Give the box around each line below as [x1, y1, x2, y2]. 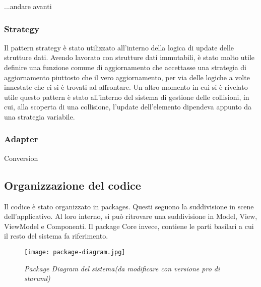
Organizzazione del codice [4, 177, 141, 193]
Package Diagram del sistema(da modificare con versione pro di [24, 263, 220, 273]
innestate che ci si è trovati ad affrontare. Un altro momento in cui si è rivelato [4, 82, 248, 92]
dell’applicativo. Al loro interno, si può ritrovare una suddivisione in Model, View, [4, 211, 257, 221]
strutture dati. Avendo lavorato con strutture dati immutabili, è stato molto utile [4, 52, 255, 63]
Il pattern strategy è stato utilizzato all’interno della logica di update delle [4, 42, 234, 52]
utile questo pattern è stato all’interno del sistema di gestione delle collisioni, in [4, 91, 249, 102]
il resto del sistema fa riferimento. [4, 231, 108, 241]
